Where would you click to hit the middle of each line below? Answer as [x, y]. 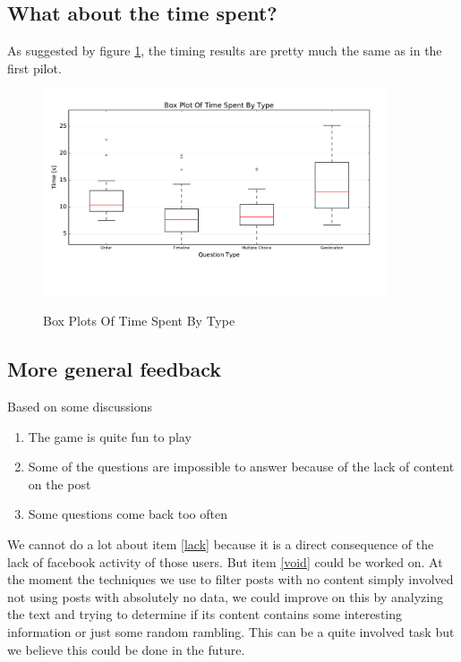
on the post [60, 484]
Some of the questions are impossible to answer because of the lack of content [241, 467]
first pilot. [34, 68]
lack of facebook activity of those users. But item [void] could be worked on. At [225, 561]
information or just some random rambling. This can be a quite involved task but [231, 631]
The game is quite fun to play [110, 436]
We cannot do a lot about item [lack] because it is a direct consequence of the [221, 544]
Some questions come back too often [128, 514]
